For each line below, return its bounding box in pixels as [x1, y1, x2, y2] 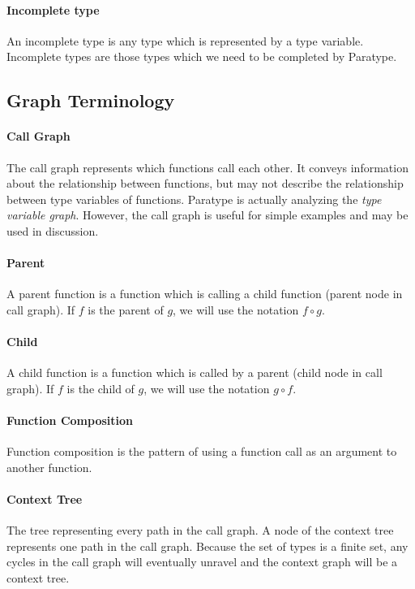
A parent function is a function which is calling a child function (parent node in [6, 285, 403, 302]
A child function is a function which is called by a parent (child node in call [6, 364, 383, 381]
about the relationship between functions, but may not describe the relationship [6, 175, 404, 192]
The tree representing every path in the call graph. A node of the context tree [6, 522, 394, 539]
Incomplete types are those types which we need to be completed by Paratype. [6, 48, 397, 65]
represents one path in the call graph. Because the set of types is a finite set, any [6, 537, 409, 554]
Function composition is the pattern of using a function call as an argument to [6, 443, 397, 460]
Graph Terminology [6, 88, 175, 113]
